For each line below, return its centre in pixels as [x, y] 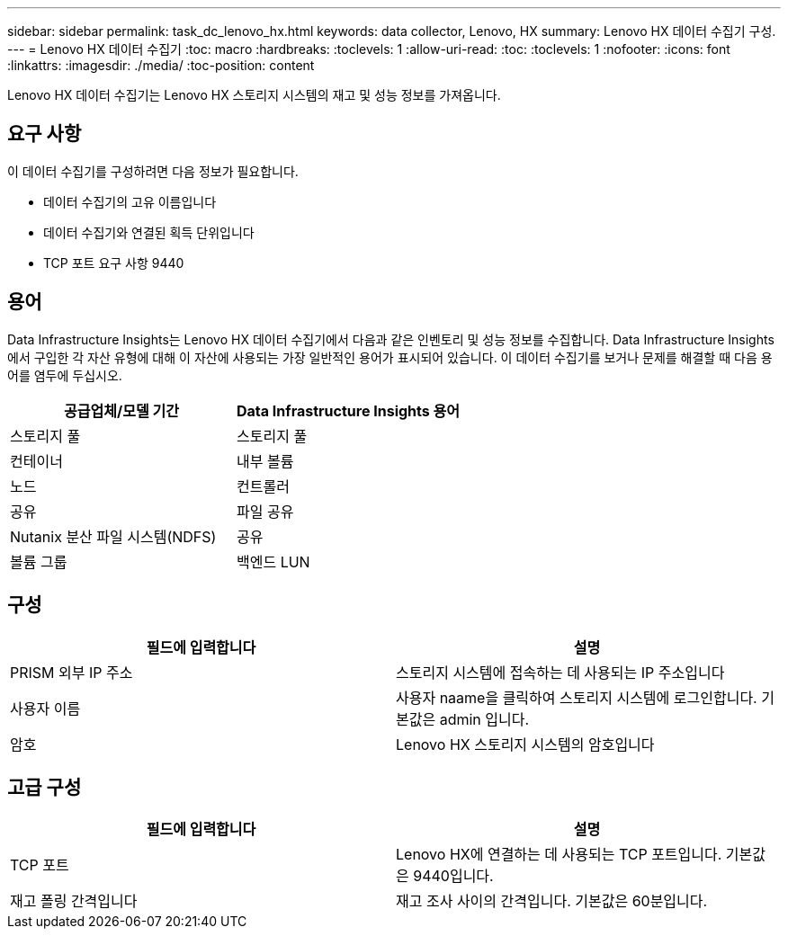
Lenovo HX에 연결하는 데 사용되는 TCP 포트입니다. [559, 855]
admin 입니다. [484, 719]
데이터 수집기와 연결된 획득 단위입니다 [149, 232]
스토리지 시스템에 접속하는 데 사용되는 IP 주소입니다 [560, 672]
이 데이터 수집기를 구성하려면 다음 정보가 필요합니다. [153, 171]
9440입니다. [453, 876]
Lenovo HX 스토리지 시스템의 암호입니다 [525, 744]
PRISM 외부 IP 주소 [72, 672]
